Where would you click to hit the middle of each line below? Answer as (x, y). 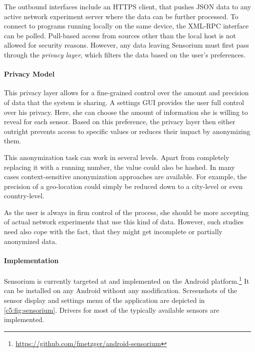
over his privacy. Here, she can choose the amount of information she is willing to (126, 112)
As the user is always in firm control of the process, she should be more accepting (127, 212)
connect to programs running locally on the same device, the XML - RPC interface (127, 26)
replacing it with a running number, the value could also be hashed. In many (119, 167)
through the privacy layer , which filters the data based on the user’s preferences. (125, 54)
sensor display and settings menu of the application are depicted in (104, 300)
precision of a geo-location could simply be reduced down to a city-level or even (123, 186)
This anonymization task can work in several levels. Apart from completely (117, 157)
